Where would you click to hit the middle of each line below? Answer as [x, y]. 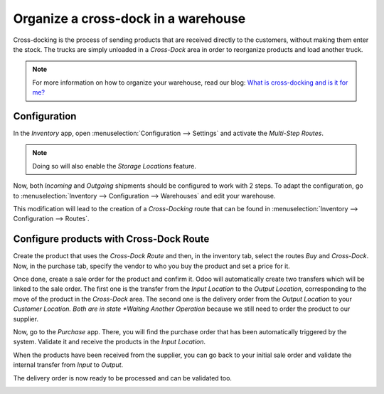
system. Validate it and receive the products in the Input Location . [110, 342]
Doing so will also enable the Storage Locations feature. [114, 166]
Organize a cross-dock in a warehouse [129, 18]
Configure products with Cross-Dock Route [111, 239]
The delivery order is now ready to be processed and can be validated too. [123, 378]
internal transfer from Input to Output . [68, 365]
